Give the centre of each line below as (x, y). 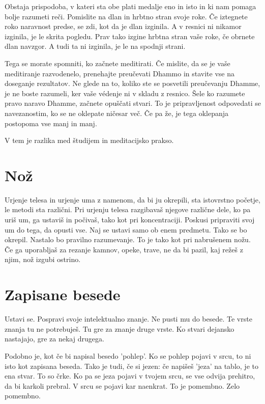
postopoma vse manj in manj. (51, 123)
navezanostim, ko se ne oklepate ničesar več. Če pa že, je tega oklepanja (117, 113)
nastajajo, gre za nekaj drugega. (54, 339)
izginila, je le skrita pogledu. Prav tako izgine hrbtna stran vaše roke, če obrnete (130, 36)
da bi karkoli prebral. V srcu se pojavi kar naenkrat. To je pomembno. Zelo (122, 385)
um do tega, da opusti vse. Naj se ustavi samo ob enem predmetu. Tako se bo (126, 229)
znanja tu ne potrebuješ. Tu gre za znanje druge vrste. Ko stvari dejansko (120, 328)
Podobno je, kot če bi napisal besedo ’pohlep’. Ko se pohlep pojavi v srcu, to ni (128, 355)
